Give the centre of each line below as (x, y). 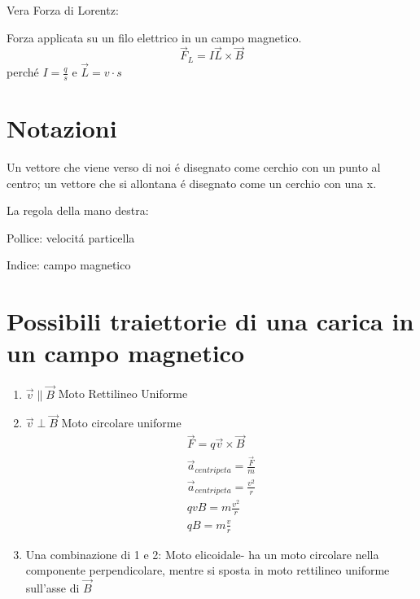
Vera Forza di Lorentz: (63, 10)
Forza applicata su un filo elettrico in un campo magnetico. (154, 37)
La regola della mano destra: (78, 210)
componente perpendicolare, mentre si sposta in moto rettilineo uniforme (208, 570)
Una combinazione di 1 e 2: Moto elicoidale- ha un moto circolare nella (202, 554)
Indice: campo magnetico (69, 265)
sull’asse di (52, 588)
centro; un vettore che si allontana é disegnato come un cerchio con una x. (192, 183)
